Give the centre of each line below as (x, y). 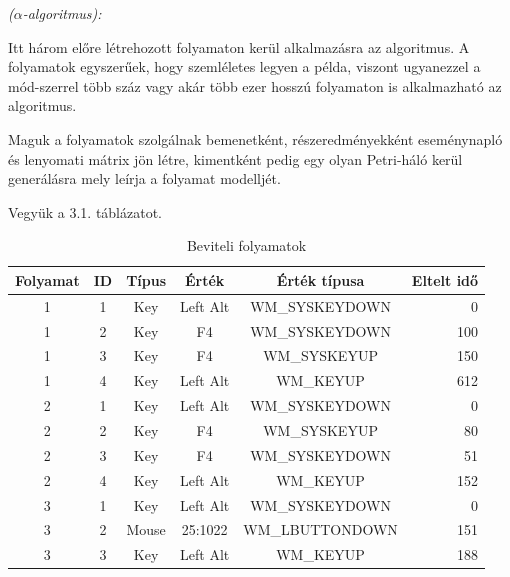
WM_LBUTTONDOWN (320, 529)
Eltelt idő (445, 279)
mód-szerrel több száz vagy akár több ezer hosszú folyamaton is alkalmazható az (255, 85)
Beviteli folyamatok (246, 245)
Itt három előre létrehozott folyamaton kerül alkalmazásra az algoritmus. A (239, 46)
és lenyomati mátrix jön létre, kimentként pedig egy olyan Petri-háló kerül (235, 158)
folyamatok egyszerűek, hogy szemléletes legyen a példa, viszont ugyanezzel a (244, 66)
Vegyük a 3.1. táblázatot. (85, 211)
